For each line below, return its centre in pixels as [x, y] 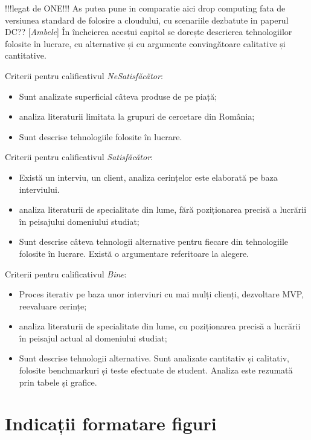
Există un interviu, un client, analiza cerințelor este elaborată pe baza [148, 177]
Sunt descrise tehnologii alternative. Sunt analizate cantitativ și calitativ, [154, 358]
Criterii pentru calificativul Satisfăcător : [79, 157]
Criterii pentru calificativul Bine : [66, 273]
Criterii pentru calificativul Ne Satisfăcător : [84, 75]
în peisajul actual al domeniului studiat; [93, 338]
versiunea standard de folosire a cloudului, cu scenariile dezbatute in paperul [147, 20]
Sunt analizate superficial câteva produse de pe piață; [118, 96]
